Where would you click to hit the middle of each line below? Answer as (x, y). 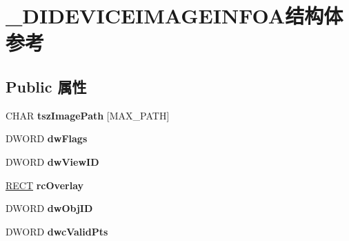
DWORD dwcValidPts (57, 231)
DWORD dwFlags (47, 138)
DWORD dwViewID (52, 161)
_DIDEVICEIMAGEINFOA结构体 (174, 16)
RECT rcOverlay (45, 185)
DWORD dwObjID (49, 208)
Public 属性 (46, 86)
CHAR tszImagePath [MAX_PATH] (88, 115)
